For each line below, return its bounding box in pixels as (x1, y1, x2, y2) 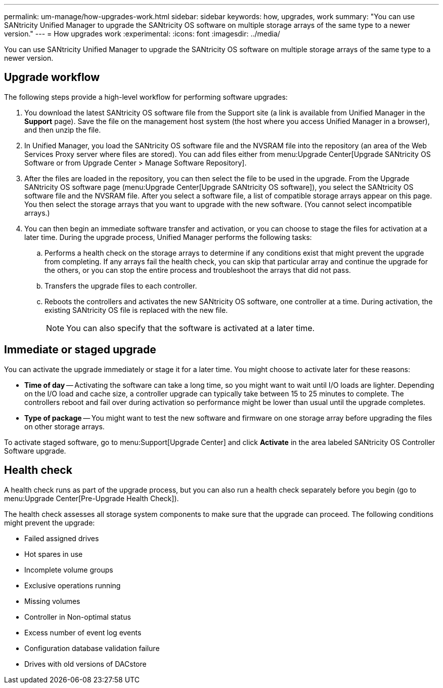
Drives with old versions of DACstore (24, 659, 147, 668)
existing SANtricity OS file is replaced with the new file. (45, 305, 228, 314)
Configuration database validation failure (24, 643, 160, 653)
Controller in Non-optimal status (24, 612, 131, 621)
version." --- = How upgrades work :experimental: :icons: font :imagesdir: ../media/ (4, 29, 280, 38)
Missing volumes (24, 596, 80, 605)
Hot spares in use (24, 549, 83, 558)
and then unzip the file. (24, 125, 101, 134)
